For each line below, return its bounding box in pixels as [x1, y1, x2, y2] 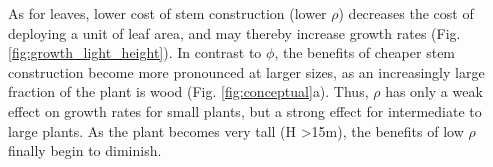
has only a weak [385, 81, 483, 102]
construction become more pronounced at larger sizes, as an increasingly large [8, 61, 485, 82]
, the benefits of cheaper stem [274, 42, 456, 63]
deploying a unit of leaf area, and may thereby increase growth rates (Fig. [8, 22, 461, 43]
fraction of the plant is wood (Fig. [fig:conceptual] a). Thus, [8, 81, 369, 102]
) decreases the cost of [338, 3, 474, 23]
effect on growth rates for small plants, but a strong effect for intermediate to [8, 100, 482, 121]
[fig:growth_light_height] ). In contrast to [8, 42, 262, 63]
